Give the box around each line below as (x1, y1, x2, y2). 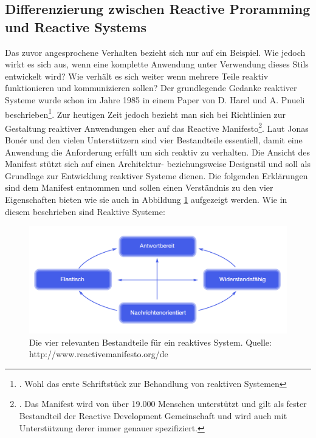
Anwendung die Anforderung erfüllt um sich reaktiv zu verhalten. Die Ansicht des (5, 145, 310, 158)
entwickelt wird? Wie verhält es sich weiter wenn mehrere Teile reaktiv (5, 69, 269, 82)
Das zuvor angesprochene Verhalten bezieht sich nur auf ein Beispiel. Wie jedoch (5, 46, 306, 58)
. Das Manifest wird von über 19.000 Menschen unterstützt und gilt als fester (19, 397, 307, 410)
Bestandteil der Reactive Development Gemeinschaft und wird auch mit (19, 409, 287, 422)
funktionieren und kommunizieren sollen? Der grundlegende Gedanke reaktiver (5, 81, 297, 94)
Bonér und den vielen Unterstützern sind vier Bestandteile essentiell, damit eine (5, 134, 303, 146)
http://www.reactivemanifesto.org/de (29, 347, 168, 360)
